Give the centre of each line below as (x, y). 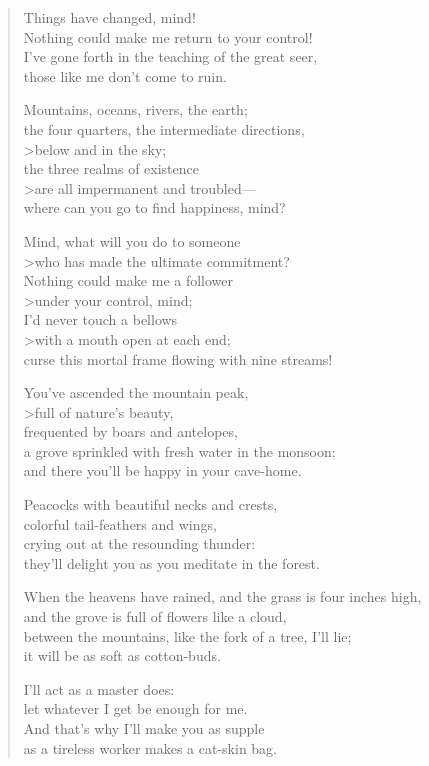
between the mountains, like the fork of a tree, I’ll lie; (187, 635)
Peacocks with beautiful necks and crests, (150, 504)
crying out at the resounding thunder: (139, 543)
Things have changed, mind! (109, 17)
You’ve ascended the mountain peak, (136, 392)
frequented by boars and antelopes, (130, 431)
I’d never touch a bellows (100, 319)
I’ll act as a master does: (99, 688)
